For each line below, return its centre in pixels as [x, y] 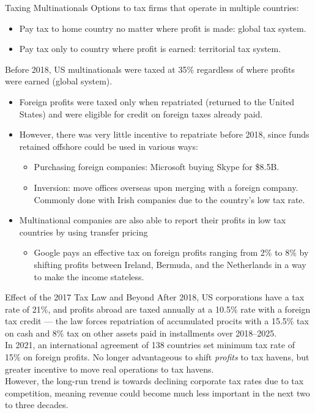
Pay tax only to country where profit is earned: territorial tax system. [150, 49]
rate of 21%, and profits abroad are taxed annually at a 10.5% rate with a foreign [158, 309]
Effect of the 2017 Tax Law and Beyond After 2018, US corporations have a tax [155, 297]
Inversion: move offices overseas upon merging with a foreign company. [166, 187]
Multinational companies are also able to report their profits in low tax [153, 220]
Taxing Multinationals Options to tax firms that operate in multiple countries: [152, 7]
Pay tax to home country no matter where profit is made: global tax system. [163, 28]
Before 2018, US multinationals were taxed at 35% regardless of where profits [150, 69]
